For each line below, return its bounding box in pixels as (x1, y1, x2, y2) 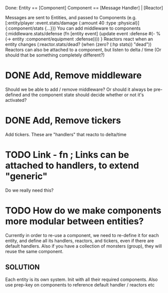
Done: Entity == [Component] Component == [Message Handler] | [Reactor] (5, 5, 163, 11)
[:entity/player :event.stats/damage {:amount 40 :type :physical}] (5, 20, 140, 26)
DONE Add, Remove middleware (5, 70, 142, 81)
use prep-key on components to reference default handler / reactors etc (5, 281, 155, 287)
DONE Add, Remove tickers (5, 115, 121, 126)
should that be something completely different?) (5, 52, 105, 58)
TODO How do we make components (5, 205, 162, 216)
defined (5, 91, 22, 98)
